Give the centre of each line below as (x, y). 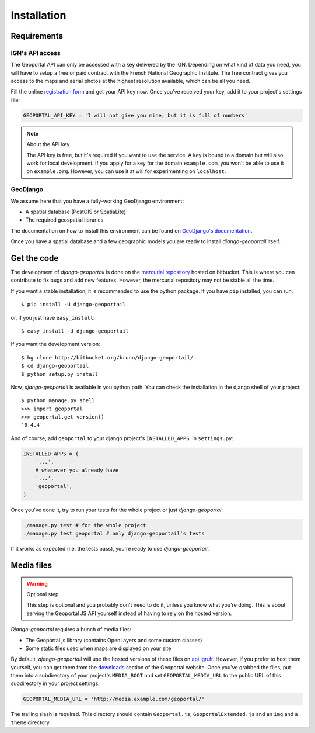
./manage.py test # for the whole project (85, 525)
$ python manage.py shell (58, 401)
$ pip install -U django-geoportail (73, 305)
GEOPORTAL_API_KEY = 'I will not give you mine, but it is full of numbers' (135, 115)
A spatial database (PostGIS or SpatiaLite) (76, 212)
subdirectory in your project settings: (55, 683)
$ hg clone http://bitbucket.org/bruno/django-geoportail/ (107, 357)
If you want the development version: (55, 344)
